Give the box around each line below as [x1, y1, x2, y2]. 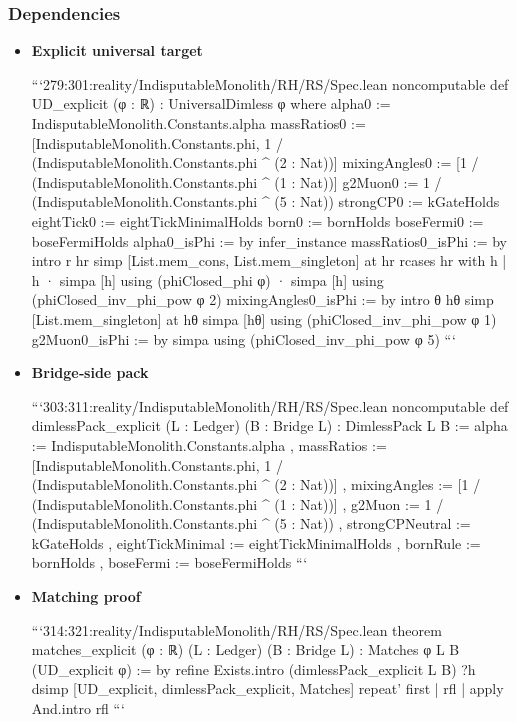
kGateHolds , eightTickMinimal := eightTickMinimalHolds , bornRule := [31, 532, 481, 553]
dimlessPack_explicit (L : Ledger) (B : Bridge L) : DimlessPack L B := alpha [31, 415, 508, 436]
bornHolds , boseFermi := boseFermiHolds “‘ [31, 552, 308, 573]
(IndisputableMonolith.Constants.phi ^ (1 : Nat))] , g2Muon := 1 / [31, 493, 444, 514]
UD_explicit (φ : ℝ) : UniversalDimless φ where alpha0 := [31, 93, 391, 114]
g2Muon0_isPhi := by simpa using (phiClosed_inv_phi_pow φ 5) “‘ [31, 328, 456, 349]
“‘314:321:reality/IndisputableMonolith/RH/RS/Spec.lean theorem [31, 619, 442, 640]
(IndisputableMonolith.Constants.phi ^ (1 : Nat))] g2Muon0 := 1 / [31, 171, 442, 192]
